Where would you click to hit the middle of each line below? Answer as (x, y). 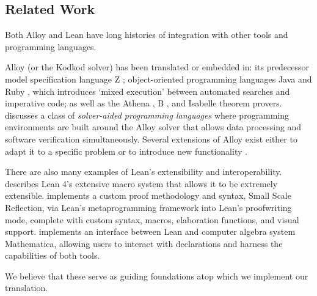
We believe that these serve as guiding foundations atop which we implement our (157, 276)
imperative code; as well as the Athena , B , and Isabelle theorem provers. (144, 103)
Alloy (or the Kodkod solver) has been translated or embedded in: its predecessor (157, 67)
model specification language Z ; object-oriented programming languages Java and (158, 79)
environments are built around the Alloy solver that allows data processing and (153, 127)
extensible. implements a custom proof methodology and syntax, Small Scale (148, 195)
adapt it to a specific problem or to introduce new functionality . (126, 151)
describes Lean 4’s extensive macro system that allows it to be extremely (141, 183)
